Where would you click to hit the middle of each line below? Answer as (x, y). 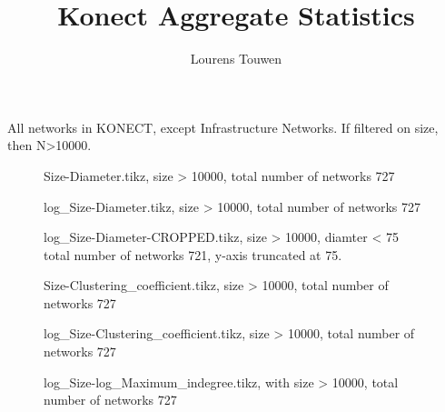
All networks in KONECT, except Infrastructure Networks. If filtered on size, (223, 127)
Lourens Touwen (236, 59)
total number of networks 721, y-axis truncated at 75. (193, 254)
